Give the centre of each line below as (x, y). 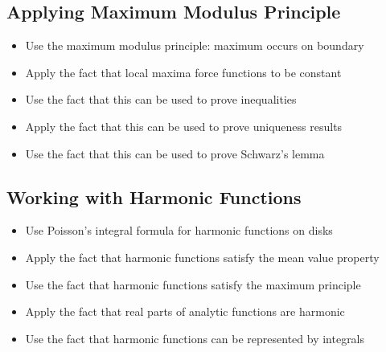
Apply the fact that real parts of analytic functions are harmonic (185, 311)
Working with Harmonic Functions (154, 196)
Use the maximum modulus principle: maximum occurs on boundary (195, 45)
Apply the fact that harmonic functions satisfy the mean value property (202, 257)
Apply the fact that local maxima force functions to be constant (183, 72)
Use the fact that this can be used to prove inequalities (161, 99)
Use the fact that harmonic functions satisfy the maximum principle (193, 284)
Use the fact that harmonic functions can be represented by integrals (195, 338)
